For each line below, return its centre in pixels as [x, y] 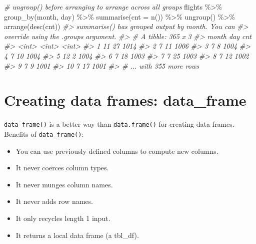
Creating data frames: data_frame [125, 100]
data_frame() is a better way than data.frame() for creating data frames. [119, 124]
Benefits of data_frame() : [44, 134]
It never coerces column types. [62, 168]
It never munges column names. [64, 184]
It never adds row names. [54, 201]
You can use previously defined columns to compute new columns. [117, 151]
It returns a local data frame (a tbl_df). [77, 235]
